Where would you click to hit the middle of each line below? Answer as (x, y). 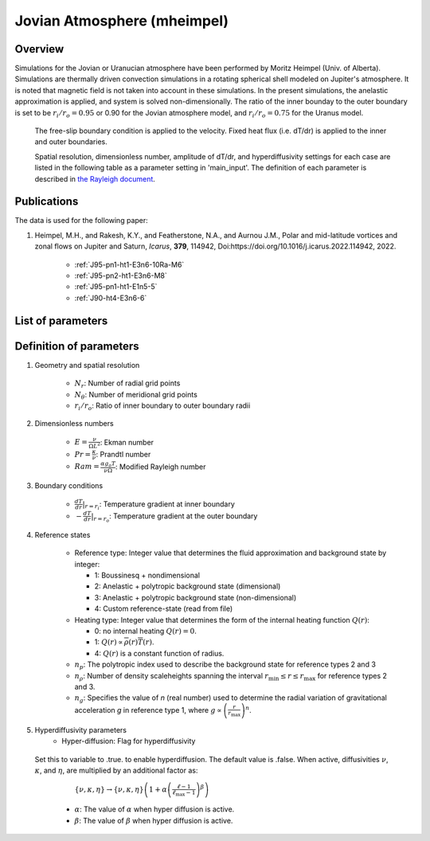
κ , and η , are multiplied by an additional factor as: (116, 770)
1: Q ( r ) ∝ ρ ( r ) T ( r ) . (124, 642)
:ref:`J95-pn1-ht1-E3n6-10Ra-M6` (129, 264)
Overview (39, 49)
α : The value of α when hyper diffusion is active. (154, 809)
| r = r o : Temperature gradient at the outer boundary (174, 517)
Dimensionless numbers (74, 424)
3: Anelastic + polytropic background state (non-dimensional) (195, 597)
